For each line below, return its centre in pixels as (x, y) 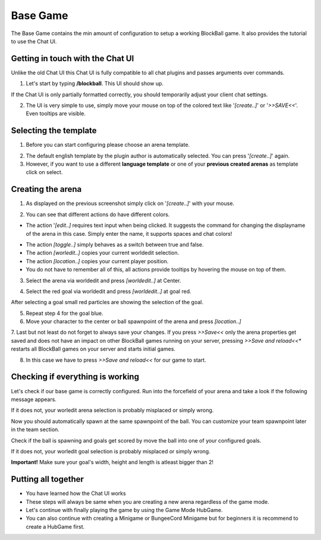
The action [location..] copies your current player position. (97, 261)
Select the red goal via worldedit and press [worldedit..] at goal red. (108, 291)
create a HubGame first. (55, 526)
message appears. (34, 399)
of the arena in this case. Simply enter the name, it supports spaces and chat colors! (129, 233)
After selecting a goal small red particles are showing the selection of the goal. (107, 302)
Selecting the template (54, 131)
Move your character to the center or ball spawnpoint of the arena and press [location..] (133, 321)
